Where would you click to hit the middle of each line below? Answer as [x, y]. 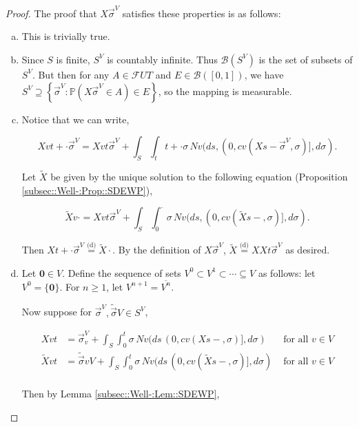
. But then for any [71, 74]
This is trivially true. [66, 36]
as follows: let [287, 272]
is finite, [73, 59]
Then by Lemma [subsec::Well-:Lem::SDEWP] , [121, 394]
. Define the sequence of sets [122, 272]
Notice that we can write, [75, 119]
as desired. [308, 250]
